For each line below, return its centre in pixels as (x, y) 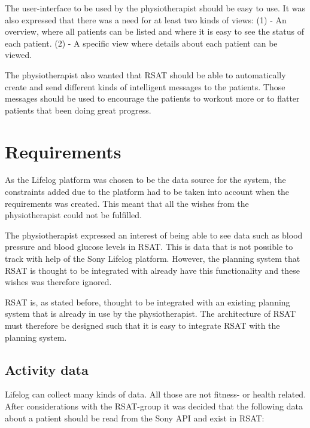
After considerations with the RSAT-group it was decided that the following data (154, 406)
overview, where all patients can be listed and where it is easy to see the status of (154, 31)
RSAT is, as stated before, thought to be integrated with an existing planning (148, 302)
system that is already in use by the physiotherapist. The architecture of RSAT (151, 314)
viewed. (19, 55)
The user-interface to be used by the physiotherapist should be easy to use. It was (155, 8)
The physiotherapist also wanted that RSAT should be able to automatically (145, 74)
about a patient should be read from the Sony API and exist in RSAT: (135, 418)
